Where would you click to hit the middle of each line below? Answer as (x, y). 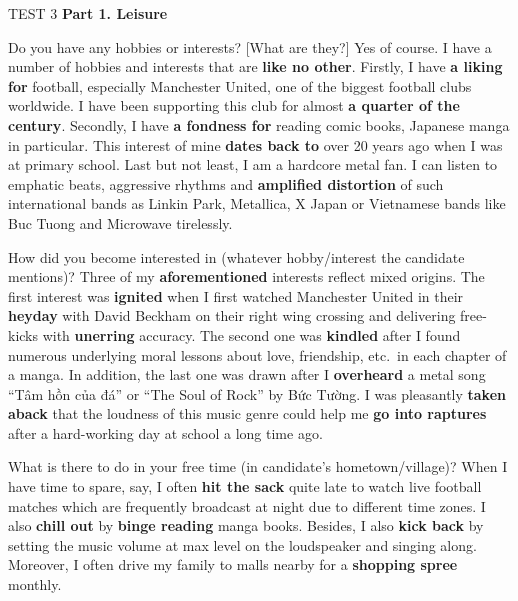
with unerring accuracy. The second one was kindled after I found (251, 334)
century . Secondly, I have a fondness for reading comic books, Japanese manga (259, 124)
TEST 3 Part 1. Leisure (88, 13)
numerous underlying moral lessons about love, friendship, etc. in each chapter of (257, 354)
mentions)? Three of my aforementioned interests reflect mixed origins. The (246, 276)
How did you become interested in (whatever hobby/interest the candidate (236, 256)
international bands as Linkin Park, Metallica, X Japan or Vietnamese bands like (257, 203)
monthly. (35, 584)
